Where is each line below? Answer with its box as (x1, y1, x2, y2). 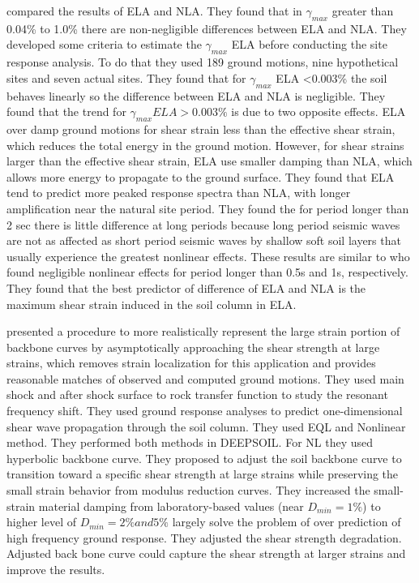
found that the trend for (6, 103, 126, 120)
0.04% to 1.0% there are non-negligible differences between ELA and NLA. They (6, 19, 407, 36)
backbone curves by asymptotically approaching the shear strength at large (6, 338, 380, 355)
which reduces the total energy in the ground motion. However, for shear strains (6, 136, 404, 153)
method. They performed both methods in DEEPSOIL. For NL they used (6, 434, 374, 451)
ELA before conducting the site (231, 36, 387, 53)
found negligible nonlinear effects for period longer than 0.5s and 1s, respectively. (6, 264, 408, 281)
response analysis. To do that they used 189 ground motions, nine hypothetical (6, 54, 399, 71)
